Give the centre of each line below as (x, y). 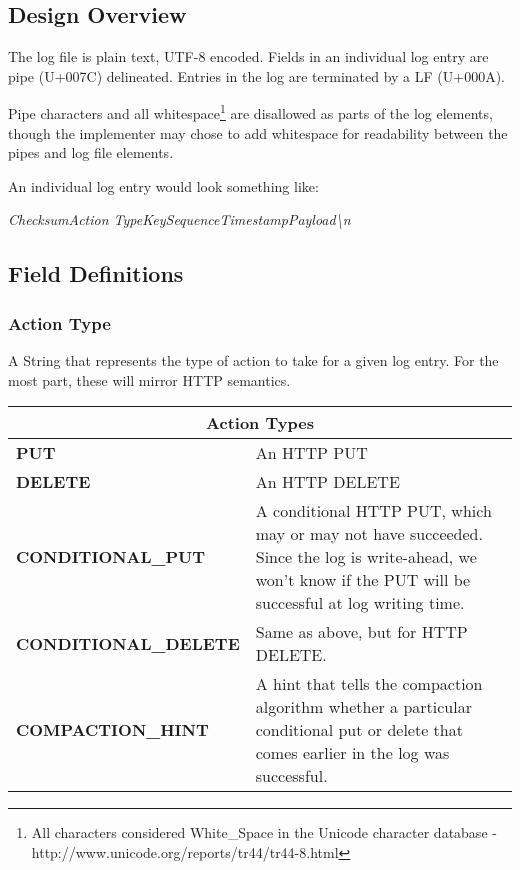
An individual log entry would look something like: (163, 185)
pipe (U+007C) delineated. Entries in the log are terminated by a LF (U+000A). (257, 75)
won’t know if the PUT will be (363, 580)
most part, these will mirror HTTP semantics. (149, 379)
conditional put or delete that (359, 730)
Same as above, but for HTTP (361, 632)
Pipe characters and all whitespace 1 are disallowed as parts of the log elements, (250, 112)
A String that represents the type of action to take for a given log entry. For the (253, 360)
